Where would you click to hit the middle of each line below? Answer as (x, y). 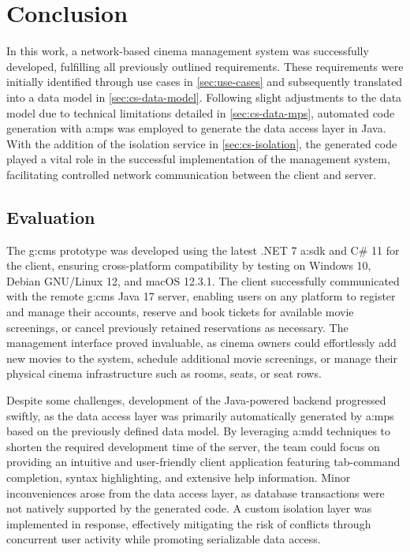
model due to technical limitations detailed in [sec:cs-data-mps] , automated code (201, 112)
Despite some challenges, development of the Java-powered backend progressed (196, 400)
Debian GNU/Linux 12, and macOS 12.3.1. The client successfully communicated (203, 280)
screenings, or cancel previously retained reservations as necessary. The (177, 327)
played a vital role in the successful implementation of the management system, (198, 159)
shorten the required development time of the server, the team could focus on (193, 446)
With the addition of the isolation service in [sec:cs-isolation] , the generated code (202, 143)
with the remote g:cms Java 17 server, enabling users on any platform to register (201, 296)
